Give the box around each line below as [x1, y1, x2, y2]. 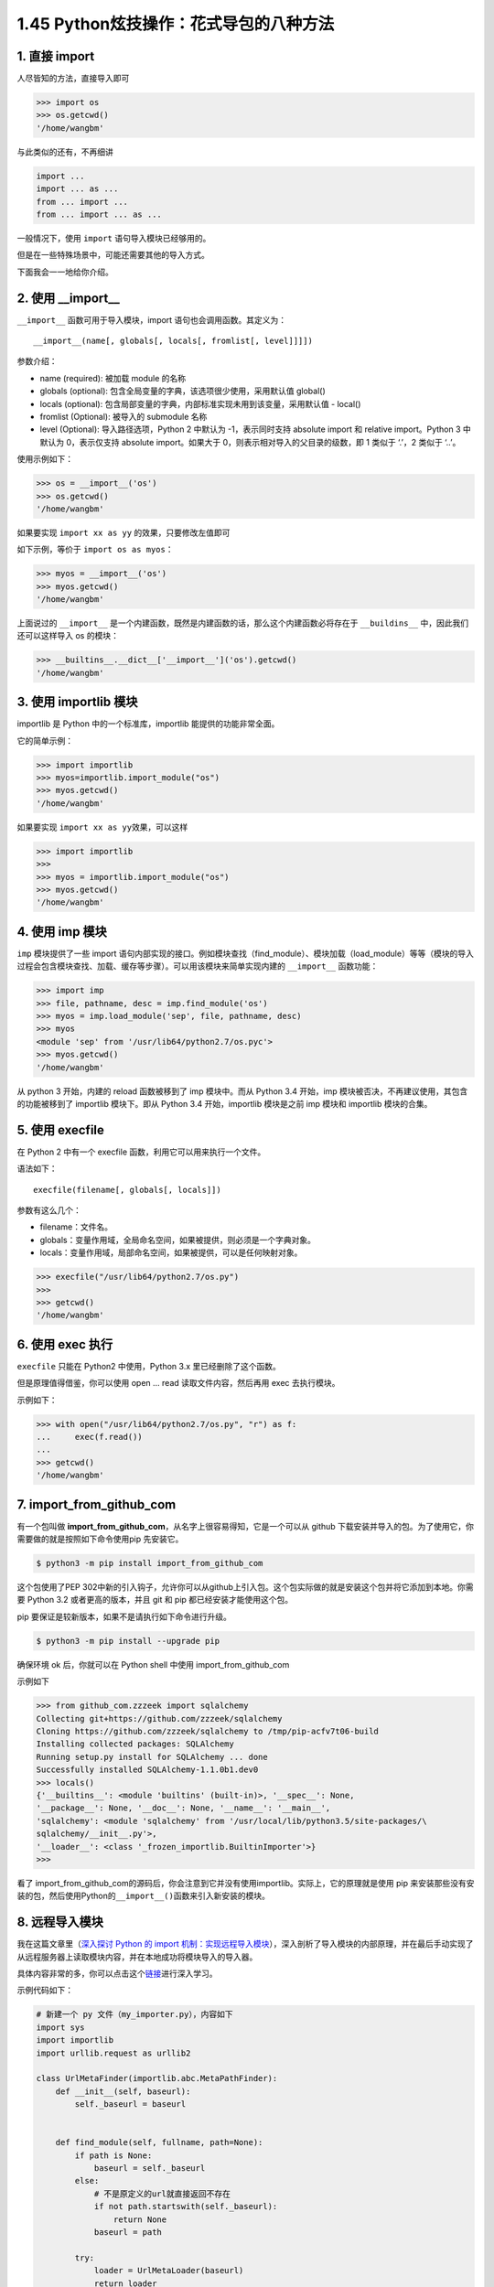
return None [113, 2214, 167, 2225]
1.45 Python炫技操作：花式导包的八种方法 [16, 14, 335, 34]
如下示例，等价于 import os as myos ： [16, 544, 174, 555]
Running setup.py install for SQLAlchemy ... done [36, 1752, 269, 1762]
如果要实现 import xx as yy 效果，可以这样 [16, 821, 188, 832]
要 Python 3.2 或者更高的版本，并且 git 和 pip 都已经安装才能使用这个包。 [16, 1594, 294, 1605]
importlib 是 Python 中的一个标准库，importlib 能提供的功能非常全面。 [16, 718, 280, 729]
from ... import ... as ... [36, 209, 162, 220]
